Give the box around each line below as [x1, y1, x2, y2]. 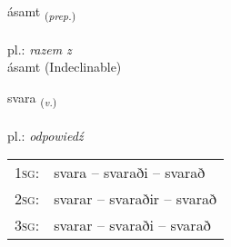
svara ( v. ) [7, 87, 57, 109]
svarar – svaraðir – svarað [54, 188, 216, 210]
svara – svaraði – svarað [54, 162, 206, 183]
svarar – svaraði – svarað [54, 214, 211, 236]
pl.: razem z [7, 39, 72, 58]
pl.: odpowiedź [7, 125, 84, 144]
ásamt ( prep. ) [7, 2, 76, 23]
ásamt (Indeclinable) [7, 57, 122, 76]
